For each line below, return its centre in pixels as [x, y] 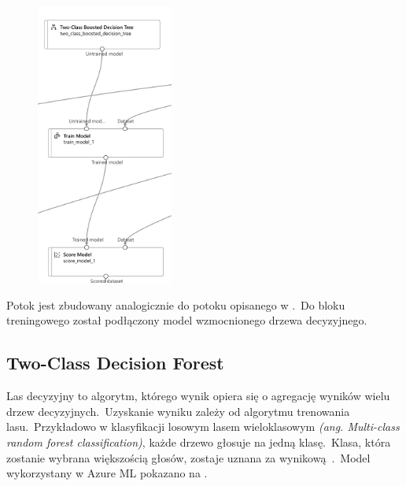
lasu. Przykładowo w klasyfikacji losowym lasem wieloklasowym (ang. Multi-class [203, 427]
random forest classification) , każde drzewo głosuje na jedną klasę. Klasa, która [199, 442]
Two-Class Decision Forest [115, 363]
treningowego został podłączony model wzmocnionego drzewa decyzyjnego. [187, 320]
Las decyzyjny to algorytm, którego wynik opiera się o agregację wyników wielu [198, 396]
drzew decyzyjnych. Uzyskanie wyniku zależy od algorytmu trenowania [178, 411]
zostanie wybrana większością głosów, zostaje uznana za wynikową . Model [188, 457]
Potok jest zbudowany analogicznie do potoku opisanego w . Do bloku [176, 304]
